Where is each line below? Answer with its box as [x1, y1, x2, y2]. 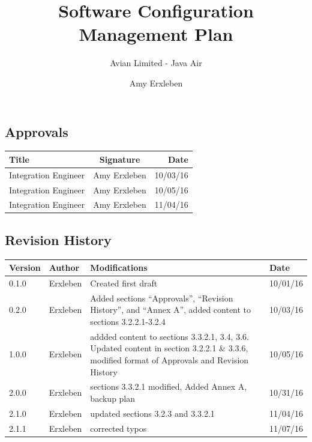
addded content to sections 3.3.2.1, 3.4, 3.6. [90, 330, 249, 342]
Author [49, 261, 80, 274]
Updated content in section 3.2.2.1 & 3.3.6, [90, 342, 248, 354]
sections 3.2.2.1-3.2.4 [90, 315, 166, 328]
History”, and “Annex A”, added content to [90, 303, 251, 316]
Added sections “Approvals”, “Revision [90, 291, 233, 304]
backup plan [90, 392, 136, 405]
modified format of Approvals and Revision [90, 354, 249, 366]
